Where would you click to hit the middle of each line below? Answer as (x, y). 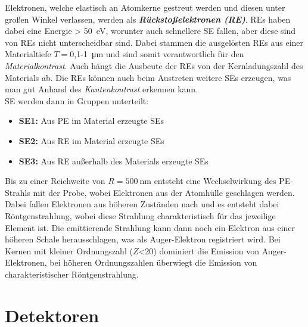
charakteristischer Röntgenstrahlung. (72, 274)
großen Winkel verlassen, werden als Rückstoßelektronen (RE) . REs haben (148, 19)
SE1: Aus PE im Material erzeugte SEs (91, 121)
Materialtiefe (28, 54)
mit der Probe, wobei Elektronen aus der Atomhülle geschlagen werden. (164, 192)
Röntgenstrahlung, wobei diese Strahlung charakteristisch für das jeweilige (140, 215)
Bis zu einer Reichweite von (55, 181)
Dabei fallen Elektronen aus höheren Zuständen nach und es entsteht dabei (142, 204)
